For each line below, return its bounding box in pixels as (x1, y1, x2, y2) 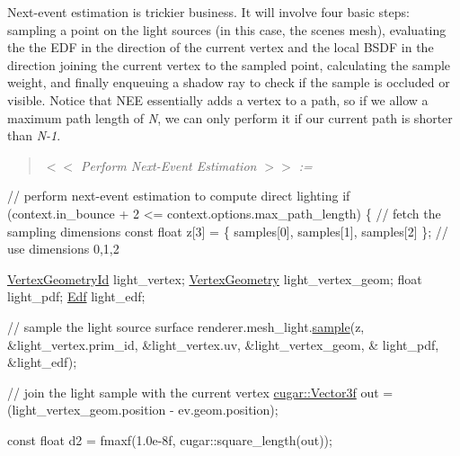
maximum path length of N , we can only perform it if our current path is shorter (7, 108, 453, 127)
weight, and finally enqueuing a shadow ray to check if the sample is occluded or (7, 73, 450, 92)
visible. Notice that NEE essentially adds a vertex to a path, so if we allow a (7, 90, 429, 109)
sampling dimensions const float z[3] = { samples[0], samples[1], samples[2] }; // (7, 221, 448, 240)
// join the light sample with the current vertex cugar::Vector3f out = (7, 382, 394, 401)
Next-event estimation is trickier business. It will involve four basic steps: (7, 3, 410, 21)
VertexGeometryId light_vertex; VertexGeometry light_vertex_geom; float (7, 269, 422, 288)
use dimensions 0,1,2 (7, 239, 119, 258)
